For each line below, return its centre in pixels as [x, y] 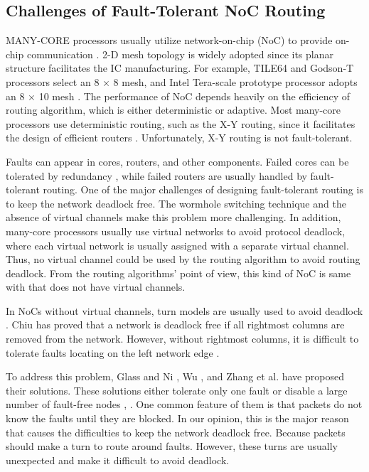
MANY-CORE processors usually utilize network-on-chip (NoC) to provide [169, 40]
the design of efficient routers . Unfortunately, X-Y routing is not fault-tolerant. [179, 138]
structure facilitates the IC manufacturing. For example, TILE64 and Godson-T [180, 68]
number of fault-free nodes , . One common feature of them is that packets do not [184, 404]
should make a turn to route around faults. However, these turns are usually [172, 446]
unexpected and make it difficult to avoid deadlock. [118, 460]
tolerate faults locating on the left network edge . [113, 352]
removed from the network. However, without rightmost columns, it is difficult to [182, 339]
